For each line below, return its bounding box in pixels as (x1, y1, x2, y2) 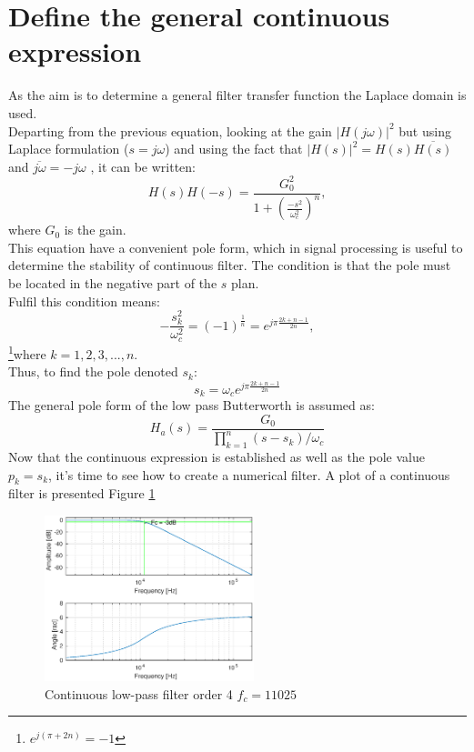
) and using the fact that (165, 139, 303, 158)
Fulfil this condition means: (8, 291, 160, 310)
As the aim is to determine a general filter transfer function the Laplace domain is (8, 85, 467, 105)
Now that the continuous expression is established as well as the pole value (8, 447, 425, 466)
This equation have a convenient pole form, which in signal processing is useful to (8, 237, 463, 256)
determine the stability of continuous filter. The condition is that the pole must (8, 256, 451, 275)
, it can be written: (90, 156, 197, 175)
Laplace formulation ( (8, 139, 129, 158)
